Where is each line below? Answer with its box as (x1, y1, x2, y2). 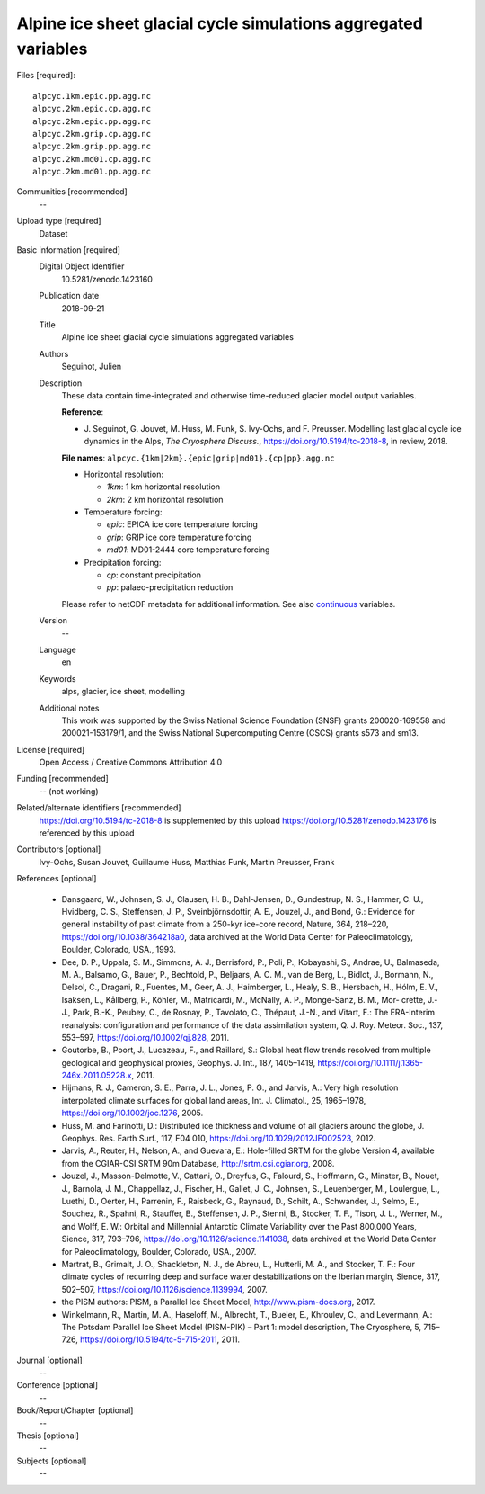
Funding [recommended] (16, 774, 110, 784)
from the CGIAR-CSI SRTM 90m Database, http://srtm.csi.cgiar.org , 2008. (61, 1158, 335, 1168)
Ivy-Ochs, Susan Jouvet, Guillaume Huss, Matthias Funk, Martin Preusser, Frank (39, 856, 335, 867)
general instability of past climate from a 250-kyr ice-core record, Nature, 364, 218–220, (61, 918, 390, 930)
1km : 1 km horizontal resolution (106, 481, 220, 492)
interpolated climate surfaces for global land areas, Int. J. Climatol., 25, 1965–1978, (61, 1095, 366, 1105)
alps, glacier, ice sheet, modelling (61, 686, 186, 697)
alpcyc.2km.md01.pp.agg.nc (32, 166, 152, 177)
